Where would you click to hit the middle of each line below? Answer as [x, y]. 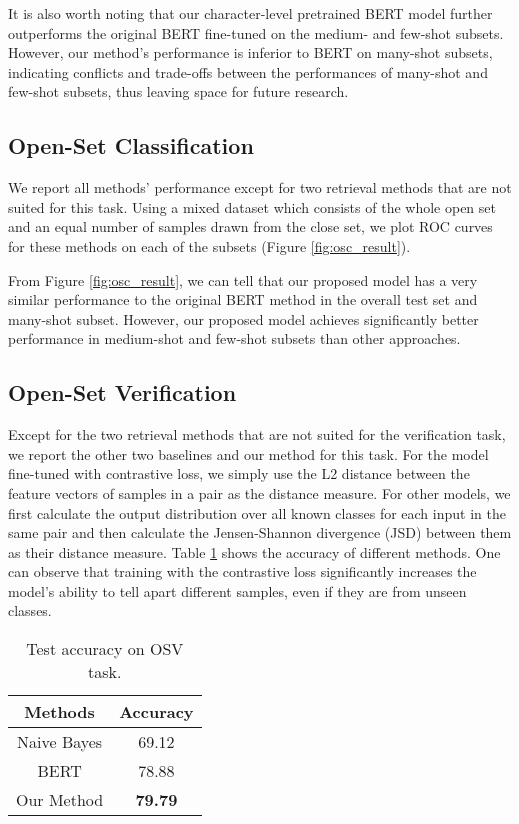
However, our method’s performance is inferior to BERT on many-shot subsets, [250, 52]
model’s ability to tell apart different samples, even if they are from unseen [237, 590]
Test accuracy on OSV [105, 649]
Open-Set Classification [131, 145]
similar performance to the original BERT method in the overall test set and [243, 299]
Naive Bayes [60, 742]
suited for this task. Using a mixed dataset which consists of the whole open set [252, 206]
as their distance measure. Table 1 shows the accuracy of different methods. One [254, 551]
